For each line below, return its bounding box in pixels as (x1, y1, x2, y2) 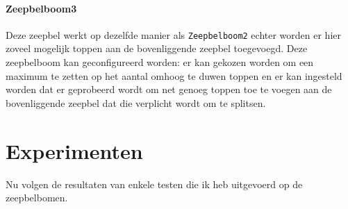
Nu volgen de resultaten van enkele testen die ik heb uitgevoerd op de (6, 176, 303, 191)
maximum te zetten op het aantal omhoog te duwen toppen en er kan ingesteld (6, 68, 342, 83)
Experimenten (6, 136, 143, 165)
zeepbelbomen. (6, 190, 68, 205)
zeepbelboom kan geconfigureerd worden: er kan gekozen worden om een (6, 55, 314, 69)
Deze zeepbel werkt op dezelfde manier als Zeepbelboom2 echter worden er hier (6, 27, 342, 42)
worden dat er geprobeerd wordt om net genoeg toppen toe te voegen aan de (6, 82, 332, 97)
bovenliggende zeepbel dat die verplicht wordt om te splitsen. (6, 95, 266, 110)
